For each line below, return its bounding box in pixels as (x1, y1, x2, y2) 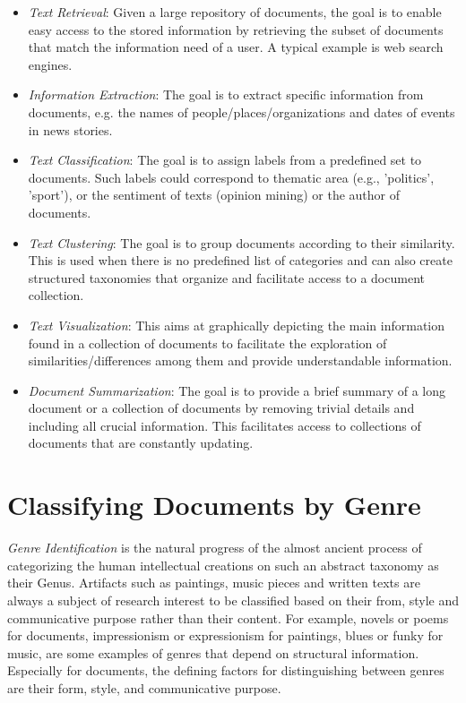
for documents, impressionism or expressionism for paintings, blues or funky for (7, 626, 444, 645)
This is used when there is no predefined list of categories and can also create (28, 251, 453, 270)
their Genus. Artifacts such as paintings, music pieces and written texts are (7, 573, 420, 592)
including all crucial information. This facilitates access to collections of (28, 416, 421, 434)
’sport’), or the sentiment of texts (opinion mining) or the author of (28, 185, 400, 204)
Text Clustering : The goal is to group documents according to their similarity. (28, 233, 455, 252)
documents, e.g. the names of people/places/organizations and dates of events (28, 102, 455, 121)
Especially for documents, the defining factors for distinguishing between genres (7, 661, 444, 680)
